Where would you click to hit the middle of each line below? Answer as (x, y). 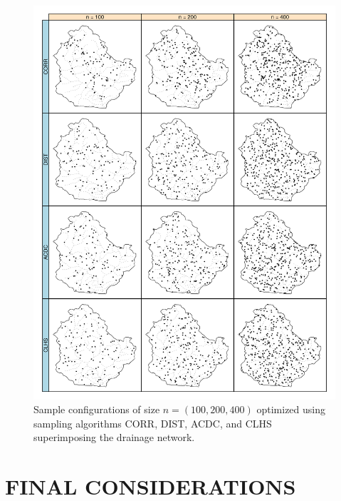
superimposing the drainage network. (114, 437)
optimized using (291, 409)
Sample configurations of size (97, 409)
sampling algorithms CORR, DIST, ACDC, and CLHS (153, 423)
